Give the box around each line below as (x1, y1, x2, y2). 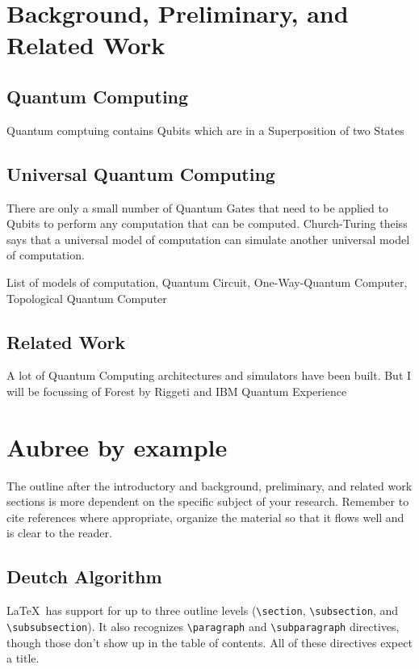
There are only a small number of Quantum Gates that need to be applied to (6, 199, 388, 216)
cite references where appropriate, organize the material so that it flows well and (6, 508, 404, 525)
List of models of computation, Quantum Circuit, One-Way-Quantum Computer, (6, 273, 408, 290)
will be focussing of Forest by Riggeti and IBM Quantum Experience (6, 382, 347, 399)
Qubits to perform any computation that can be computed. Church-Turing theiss (6, 215, 408, 232)
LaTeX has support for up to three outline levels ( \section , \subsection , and (6, 602, 399, 619)
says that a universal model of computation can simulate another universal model (6, 230, 410, 247)
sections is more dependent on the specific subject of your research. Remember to (6, 493, 409, 510)
